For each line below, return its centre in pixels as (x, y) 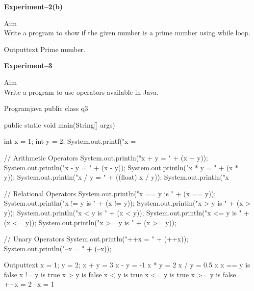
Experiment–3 (28, 66)
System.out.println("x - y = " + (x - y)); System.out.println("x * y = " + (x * (121, 167)
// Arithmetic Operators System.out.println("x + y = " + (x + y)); (106, 157)
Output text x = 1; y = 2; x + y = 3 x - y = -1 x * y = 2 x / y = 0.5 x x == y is (127, 265)
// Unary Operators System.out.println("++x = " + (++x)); (96, 239)
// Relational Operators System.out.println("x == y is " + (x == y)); (110, 193)
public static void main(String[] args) (60, 124)
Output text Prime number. (45, 49)
